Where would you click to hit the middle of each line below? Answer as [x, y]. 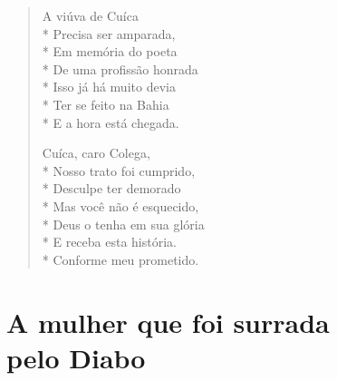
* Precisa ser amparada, [109, 33]
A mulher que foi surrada [168, 322]
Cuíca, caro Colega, [96, 153]
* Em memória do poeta [110, 51]
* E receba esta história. [109, 242]
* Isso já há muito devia [109, 87]
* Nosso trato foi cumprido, [119, 170]
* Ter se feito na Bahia [106, 104]
